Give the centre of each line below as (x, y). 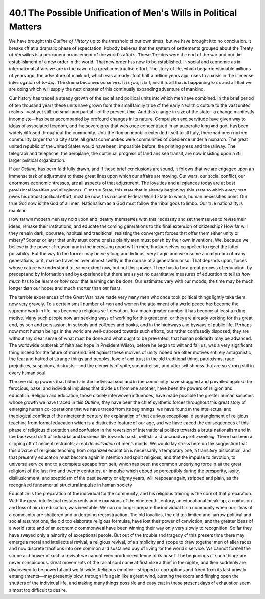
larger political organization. (37, 160)
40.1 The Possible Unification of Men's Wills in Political (123, 13)
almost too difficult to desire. (38, 590)
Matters (26, 27)
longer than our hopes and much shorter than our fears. (66, 288)
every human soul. (28, 373)
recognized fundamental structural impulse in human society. (71, 485)
